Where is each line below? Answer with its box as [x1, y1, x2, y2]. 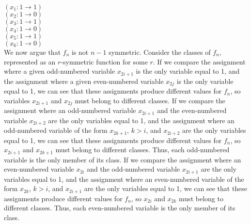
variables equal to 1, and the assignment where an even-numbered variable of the [4, 174, 244, 184]
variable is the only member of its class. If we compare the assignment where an [4, 154, 241, 164]
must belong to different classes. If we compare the [75, 95, 225, 105]
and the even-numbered [157, 105, 227, 115]
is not [71, 47, 89, 57]
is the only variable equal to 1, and [136, 66, 240, 76]
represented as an [4, 56, 56, 66]
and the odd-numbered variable [87, 164, 180, 174]
